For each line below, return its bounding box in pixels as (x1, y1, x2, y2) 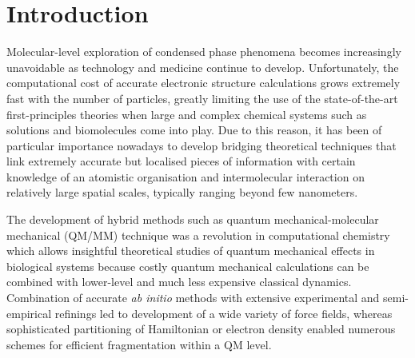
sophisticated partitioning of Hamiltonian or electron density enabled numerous (6, 320, 396, 337)
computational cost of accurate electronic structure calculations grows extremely (6, 74, 401, 91)
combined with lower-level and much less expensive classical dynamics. (6, 273, 352, 290)
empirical (6, 304, 52, 321)
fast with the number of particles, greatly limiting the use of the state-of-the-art (6, 89, 398, 106)
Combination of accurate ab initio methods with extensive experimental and (6, 289, 380, 306)
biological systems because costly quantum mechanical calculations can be (6, 257, 369, 274)
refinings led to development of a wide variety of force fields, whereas (54, 304, 393, 321)
